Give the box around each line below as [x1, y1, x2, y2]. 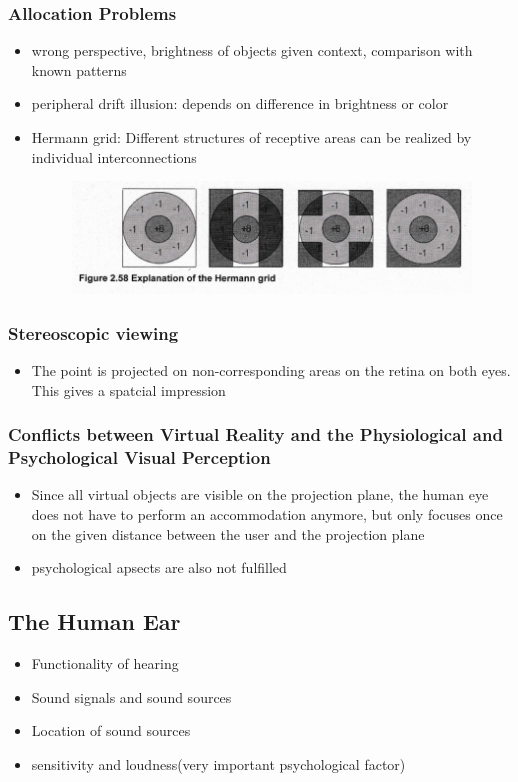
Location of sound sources [31, 720, 191, 741]
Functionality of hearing [31, 652, 179, 673]
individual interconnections [31, 146, 197, 167]
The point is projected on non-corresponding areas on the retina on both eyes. [31, 360, 511, 381]
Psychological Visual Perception [8, 445, 271, 470]
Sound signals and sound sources [31, 686, 232, 707]
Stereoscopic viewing [8, 320, 179, 345]
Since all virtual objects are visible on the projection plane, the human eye [31, 484, 489, 505]
